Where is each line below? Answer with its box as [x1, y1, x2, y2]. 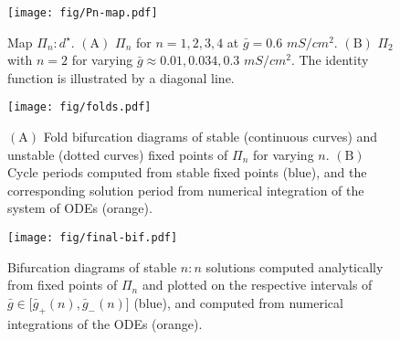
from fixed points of [7, 275, 118, 294]
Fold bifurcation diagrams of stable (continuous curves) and [43, 127, 378, 146]
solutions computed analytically [205, 257, 384, 276]
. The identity [290, 50, 369, 69]
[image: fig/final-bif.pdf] [7, 231, 178, 245]
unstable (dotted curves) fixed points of [7, 144, 228, 164]
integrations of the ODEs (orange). [7, 313, 203, 333]
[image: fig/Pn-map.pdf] [7, 6, 158, 19]
